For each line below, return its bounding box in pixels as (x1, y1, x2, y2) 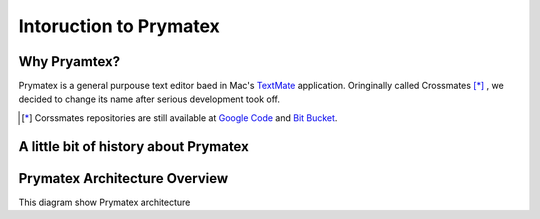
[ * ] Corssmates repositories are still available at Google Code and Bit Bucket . (21, 111, 338, 124)
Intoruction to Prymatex (18, 15, 220, 37)
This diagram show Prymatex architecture (18, 196, 191, 208)
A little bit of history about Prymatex (18, 138, 249, 155)
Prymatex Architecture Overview (18, 170, 229, 187)
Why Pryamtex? (18, 53, 120, 70)
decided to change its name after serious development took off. (18, 93, 280, 105)
